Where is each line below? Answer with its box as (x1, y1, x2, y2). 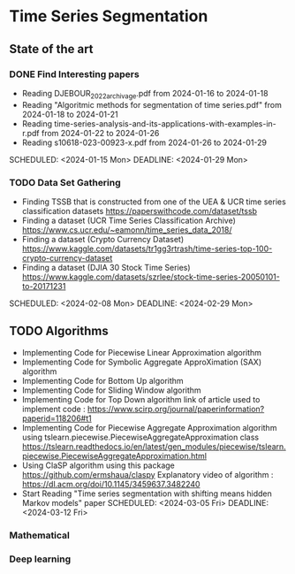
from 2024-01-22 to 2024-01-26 (41, 127, 160, 138)
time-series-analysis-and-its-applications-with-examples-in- (54, 118, 276, 129)
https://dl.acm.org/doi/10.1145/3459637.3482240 (21, 478, 200, 489)
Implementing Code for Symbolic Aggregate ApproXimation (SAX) (21, 356, 262, 367)
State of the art (9, 42, 95, 57)
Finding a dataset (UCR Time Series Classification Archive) (21, 215, 237, 226)
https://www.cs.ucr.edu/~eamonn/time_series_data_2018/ (21, 224, 232, 235)
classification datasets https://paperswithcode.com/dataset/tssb (21, 205, 258, 216)
